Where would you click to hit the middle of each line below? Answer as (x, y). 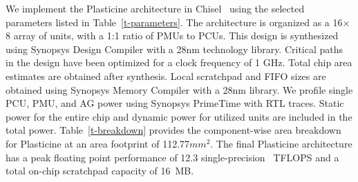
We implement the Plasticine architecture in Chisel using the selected (155, 8)
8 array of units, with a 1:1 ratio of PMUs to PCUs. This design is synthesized (172, 36)
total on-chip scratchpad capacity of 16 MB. (100, 171)
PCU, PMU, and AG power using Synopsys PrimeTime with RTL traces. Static (175, 103)
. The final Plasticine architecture (281, 143)
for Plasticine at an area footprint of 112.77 (98, 143)
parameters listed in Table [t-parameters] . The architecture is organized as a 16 (174, 22)
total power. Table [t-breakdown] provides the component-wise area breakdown (173, 130)
